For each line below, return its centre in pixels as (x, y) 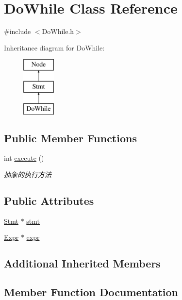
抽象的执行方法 (28, 175)
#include (17, 31)
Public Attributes (49, 201)
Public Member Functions (70, 138)
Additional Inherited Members (82, 263)
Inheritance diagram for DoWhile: (54, 47)
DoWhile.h (58, 31)
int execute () (24, 158)
